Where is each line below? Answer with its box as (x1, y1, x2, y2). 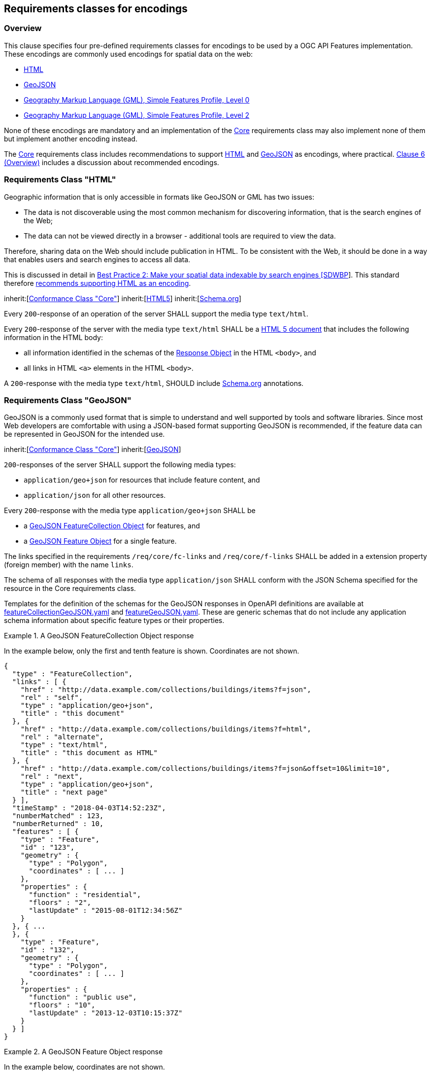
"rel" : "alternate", (20, 733, 104, 741)
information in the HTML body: (4, 333, 103, 342)
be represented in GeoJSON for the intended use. (4, 430, 165, 439)
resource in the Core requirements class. (4, 584, 136, 593)
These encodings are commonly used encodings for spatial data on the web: (4, 49, 253, 58)
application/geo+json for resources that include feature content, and (24, 476, 260, 485)
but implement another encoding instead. (4, 134, 137, 143)
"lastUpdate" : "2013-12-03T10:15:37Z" (29, 1009, 183, 1017)
